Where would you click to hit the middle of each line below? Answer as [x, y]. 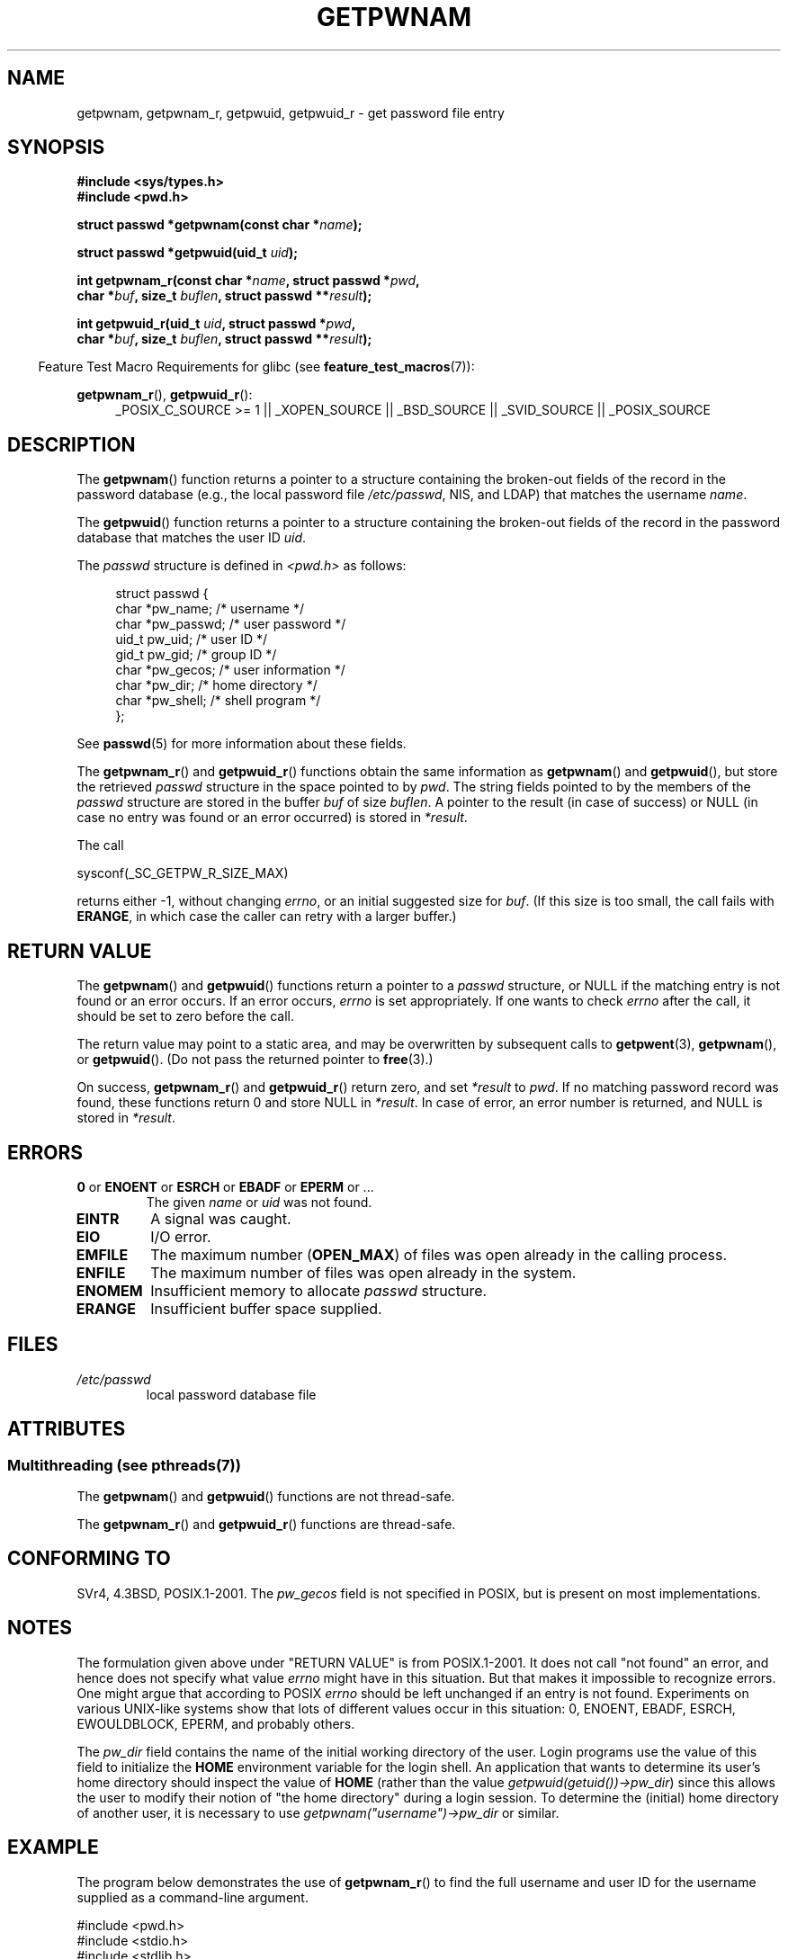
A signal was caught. [221, 1218]
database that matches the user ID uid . [192, 538]
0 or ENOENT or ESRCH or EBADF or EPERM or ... [225, 1186]
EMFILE [102, 1254]
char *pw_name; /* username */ [210, 609]
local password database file [231, 1394]
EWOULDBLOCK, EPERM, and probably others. [216, 1723]
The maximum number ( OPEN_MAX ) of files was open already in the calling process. [439, 1254]
